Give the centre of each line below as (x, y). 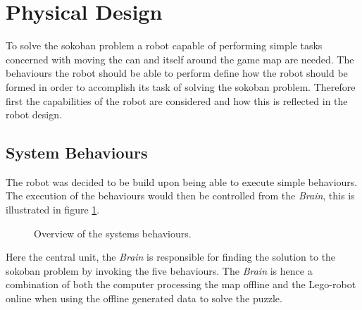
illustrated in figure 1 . (53, 210)
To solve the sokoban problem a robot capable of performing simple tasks (164, 45)
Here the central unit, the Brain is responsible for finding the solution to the (171, 257)
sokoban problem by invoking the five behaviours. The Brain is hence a (159, 270)
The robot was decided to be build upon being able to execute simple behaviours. (182, 181)
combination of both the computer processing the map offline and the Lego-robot (181, 284)
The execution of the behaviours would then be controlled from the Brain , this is (180, 196)
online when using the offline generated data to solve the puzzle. (144, 298)
